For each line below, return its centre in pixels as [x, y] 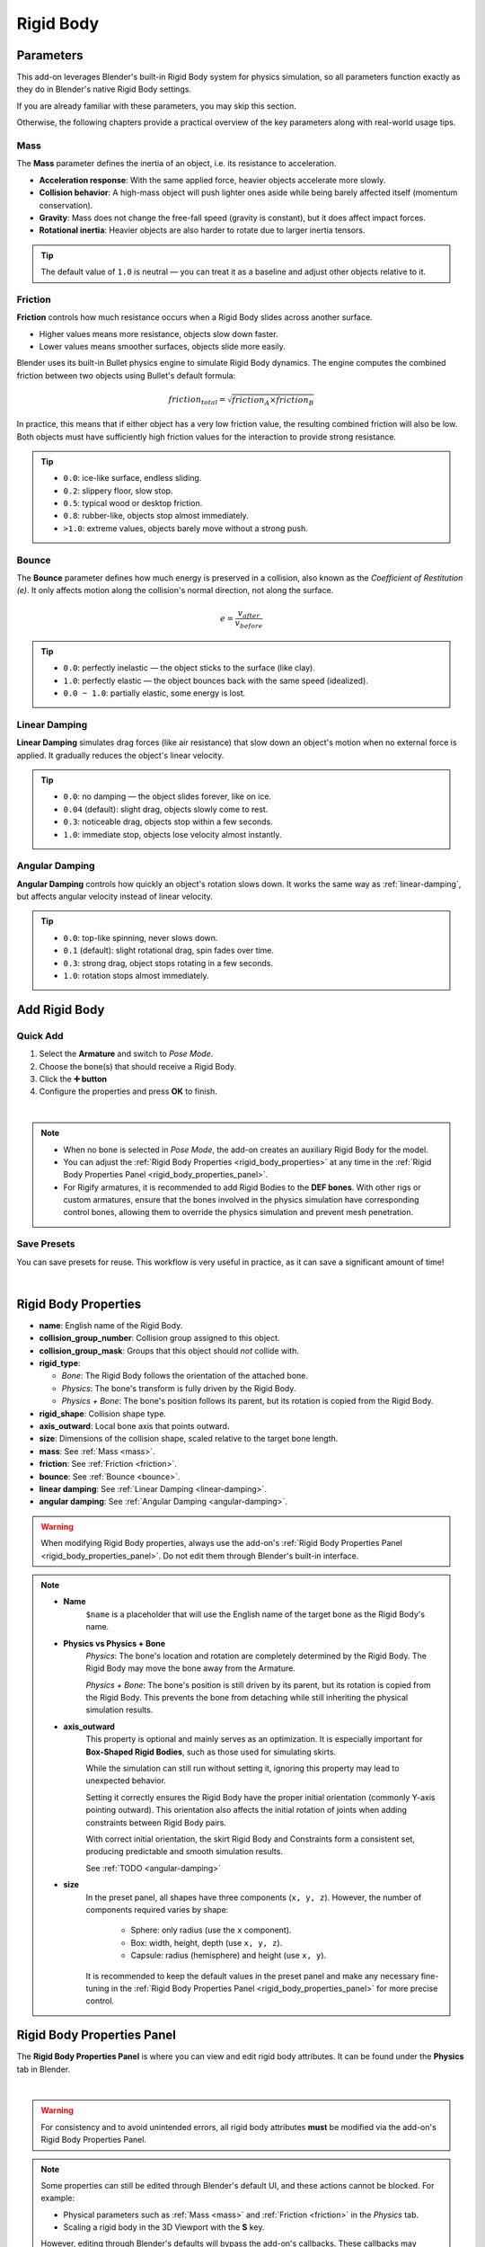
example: [58, 2198]
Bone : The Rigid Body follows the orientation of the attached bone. [185, 1376]
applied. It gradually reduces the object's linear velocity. [120, 755]
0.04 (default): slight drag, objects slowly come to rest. [166, 809]
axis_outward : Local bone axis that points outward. [134, 1426]
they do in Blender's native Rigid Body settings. [104, 89]
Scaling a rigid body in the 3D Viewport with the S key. [164, 2227]
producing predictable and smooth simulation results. [184, 1852]
